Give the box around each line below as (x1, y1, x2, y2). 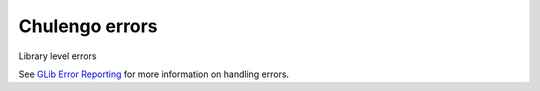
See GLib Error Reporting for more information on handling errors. (18, 68, 290, 80)
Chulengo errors (18, 15, 159, 37)
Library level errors (18, 50, 97, 62)
